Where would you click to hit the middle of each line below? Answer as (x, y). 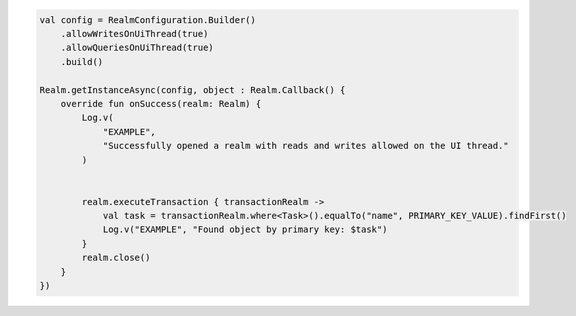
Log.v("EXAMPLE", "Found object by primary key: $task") (245, 229)
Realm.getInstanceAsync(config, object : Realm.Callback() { (192, 89)
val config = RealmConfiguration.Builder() (148, 19)
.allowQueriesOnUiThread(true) (137, 48)
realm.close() (116, 258)
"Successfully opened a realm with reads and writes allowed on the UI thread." (305, 146)
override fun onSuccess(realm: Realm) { (161, 103)
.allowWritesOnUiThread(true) (134, 33)
